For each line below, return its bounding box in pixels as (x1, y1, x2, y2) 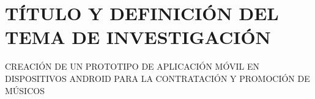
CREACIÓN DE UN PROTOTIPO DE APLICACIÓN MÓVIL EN (5, 60, 259, 73)
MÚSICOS (5, 84, 45, 97)
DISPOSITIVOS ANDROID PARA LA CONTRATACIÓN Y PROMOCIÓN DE (5, 71, 310, 84)
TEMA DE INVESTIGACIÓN (5, 24, 271, 50)
